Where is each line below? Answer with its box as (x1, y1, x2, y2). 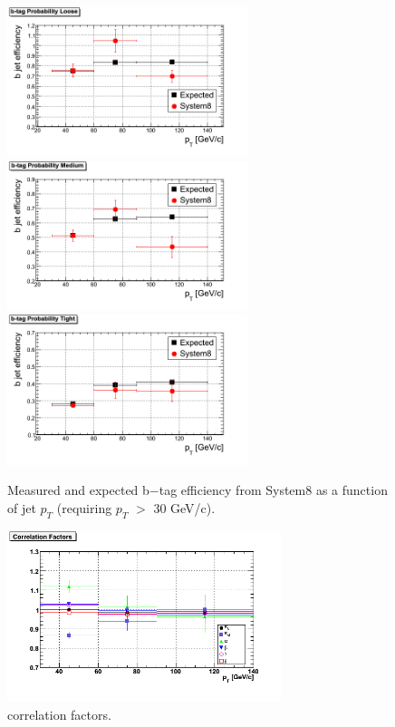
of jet (7, 498, 36, 517)
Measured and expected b (7, 480, 149, 499)
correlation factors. (7, 704, 111, 723)
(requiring (56, 498, 112, 517)
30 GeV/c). (153, 498, 216, 517)
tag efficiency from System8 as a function (159, 480, 388, 499)
